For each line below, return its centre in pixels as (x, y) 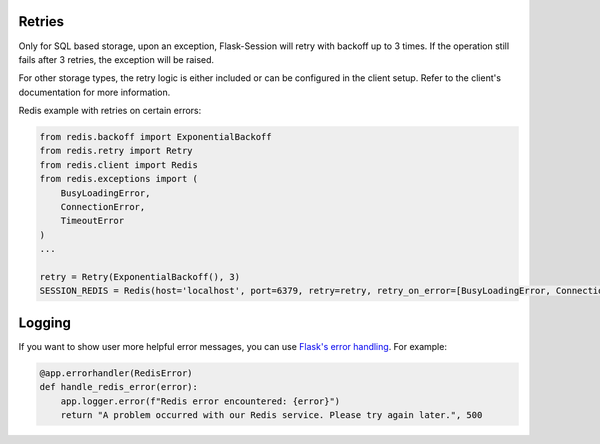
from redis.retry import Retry (116, 151)
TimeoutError (92, 221)
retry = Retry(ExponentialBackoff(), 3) (139, 276)
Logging (45, 322)
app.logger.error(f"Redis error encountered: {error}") (200, 401)
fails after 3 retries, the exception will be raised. (116, 59)
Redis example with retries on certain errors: (110, 111)
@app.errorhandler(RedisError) (116, 373)
